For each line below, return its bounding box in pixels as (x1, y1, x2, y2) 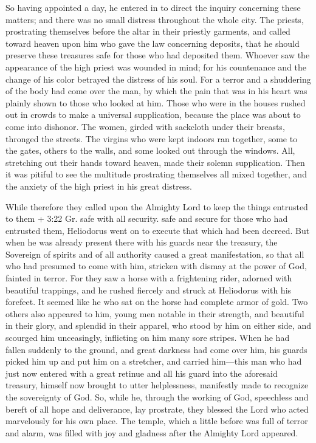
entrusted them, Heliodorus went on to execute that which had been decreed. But (5, 224, 310, 236)
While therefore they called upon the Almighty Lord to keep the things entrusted (5, 200, 308, 213)
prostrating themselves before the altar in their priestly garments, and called (5, 25, 290, 38)
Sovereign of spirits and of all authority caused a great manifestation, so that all (5, 247, 304, 260)
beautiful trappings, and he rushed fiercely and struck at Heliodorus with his (5, 283, 292, 296)
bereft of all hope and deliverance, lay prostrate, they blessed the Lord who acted (5, 402, 309, 415)
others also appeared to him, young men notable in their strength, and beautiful (5, 307, 304, 320)
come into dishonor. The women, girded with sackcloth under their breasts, (5, 120, 285, 132)
